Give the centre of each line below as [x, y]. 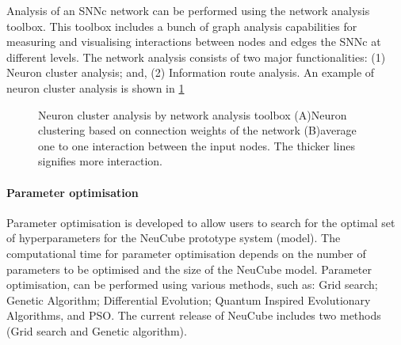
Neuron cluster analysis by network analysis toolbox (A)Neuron [193, 114]
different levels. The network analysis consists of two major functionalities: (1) [196, 57]
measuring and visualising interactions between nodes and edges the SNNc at [194, 42]
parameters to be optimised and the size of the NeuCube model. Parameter [189, 269]
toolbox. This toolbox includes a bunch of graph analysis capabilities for [182, 26]
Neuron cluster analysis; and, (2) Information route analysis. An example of [191, 72]
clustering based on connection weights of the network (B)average [197, 130]
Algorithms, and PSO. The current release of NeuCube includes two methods [194, 315]
